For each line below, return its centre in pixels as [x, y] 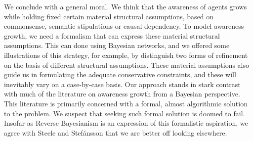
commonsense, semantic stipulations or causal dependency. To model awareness [124, 26]
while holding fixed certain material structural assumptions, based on [109, 16]
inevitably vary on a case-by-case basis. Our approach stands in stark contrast [122, 84]
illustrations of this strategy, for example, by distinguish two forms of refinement [126, 55]
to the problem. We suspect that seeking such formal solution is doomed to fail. [125, 113]
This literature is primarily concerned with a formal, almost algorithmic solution [126, 103]
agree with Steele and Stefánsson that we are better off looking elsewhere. [116, 132]
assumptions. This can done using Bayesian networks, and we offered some [117, 45]
